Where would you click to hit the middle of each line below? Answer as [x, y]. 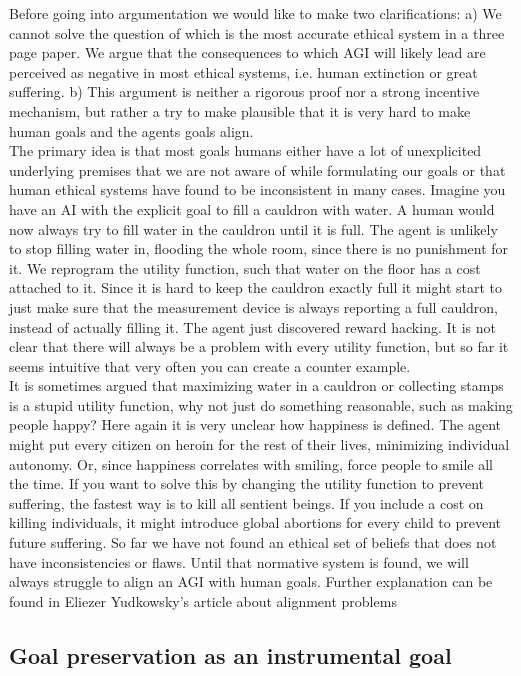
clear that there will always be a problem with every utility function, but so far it [259, 346]
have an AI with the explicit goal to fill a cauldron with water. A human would [252, 208]
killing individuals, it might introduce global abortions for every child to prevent [255, 522]
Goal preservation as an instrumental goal [230, 654]
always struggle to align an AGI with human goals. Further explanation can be [251, 581]
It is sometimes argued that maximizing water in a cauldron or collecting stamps [256, 385]
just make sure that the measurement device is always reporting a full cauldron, [254, 306]
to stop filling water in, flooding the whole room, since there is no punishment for [259, 248]
